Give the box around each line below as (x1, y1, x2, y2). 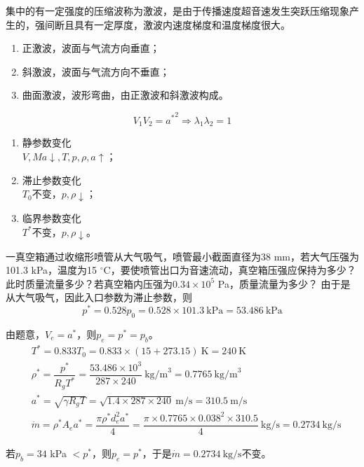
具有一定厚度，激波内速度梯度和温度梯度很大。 (74, 17, 290, 32)
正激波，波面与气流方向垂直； (22, 41, 160, 55)
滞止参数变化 (22, 172, 81, 187)
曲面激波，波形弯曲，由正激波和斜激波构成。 (22, 88, 229, 102)
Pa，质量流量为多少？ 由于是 (217, 276, 351, 291)
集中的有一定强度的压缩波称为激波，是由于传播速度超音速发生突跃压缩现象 (6, 4, 349, 18)
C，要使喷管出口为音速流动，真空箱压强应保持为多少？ (103, 263, 356, 277)
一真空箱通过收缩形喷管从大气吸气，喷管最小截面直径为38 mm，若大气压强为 (6, 249, 359, 263)
